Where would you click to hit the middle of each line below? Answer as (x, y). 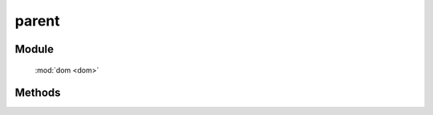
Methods (38, 93)
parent (37, 21)
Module (34, 49)
